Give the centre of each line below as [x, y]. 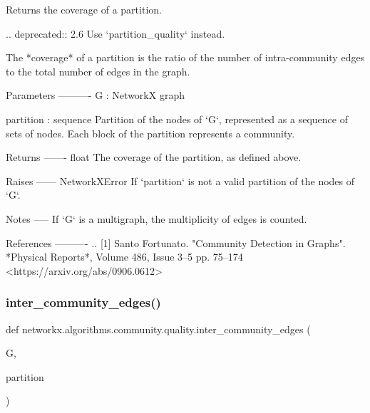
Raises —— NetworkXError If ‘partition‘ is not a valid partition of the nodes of [180, 181]
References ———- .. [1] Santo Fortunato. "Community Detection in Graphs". [176, 242]
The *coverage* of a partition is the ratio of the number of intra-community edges [185, 57]
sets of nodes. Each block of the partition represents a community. [150, 133]
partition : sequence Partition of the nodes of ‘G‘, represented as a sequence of [177, 119]
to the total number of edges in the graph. [98, 71]
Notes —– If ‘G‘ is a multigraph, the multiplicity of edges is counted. [156, 218]
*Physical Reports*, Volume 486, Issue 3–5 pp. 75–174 [124, 257]
